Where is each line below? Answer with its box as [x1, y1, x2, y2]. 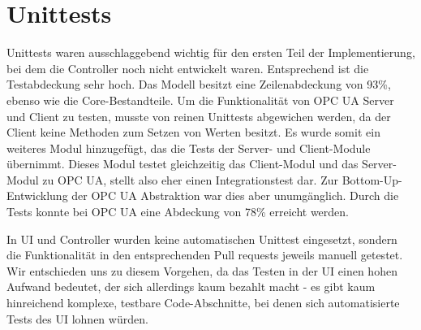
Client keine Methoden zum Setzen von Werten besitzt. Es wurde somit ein [6, 124, 380, 141]
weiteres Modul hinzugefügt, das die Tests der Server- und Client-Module [6, 139, 371, 156]
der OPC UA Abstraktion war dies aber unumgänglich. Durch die [71, 187, 399, 204]
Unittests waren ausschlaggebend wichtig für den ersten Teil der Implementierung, [6, 44, 415, 61]
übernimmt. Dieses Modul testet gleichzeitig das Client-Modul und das [6, 155, 359, 172]
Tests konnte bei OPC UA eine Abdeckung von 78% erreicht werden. [6, 203, 349, 220]
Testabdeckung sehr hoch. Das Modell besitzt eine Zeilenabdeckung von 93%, [6, 76, 391, 93]
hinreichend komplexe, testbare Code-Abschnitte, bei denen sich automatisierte [6, 294, 400, 311]
